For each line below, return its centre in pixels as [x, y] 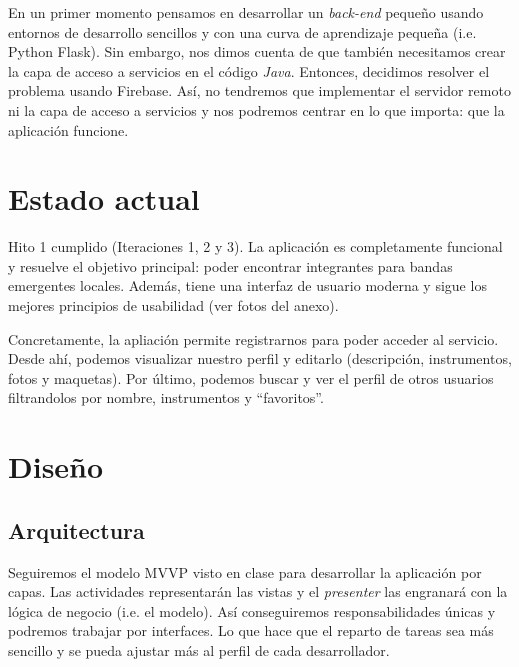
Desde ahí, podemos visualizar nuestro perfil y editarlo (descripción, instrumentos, [260, 358]
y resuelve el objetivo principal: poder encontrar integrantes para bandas [230, 265]
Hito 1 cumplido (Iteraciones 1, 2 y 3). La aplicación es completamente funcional [255, 246]
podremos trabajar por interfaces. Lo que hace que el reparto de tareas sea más [251, 630]
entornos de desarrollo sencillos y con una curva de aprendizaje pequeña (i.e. [242, 31]
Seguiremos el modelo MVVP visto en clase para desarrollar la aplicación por [245, 571]
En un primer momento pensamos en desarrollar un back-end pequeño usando [246, 12]
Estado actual [104, 198]
